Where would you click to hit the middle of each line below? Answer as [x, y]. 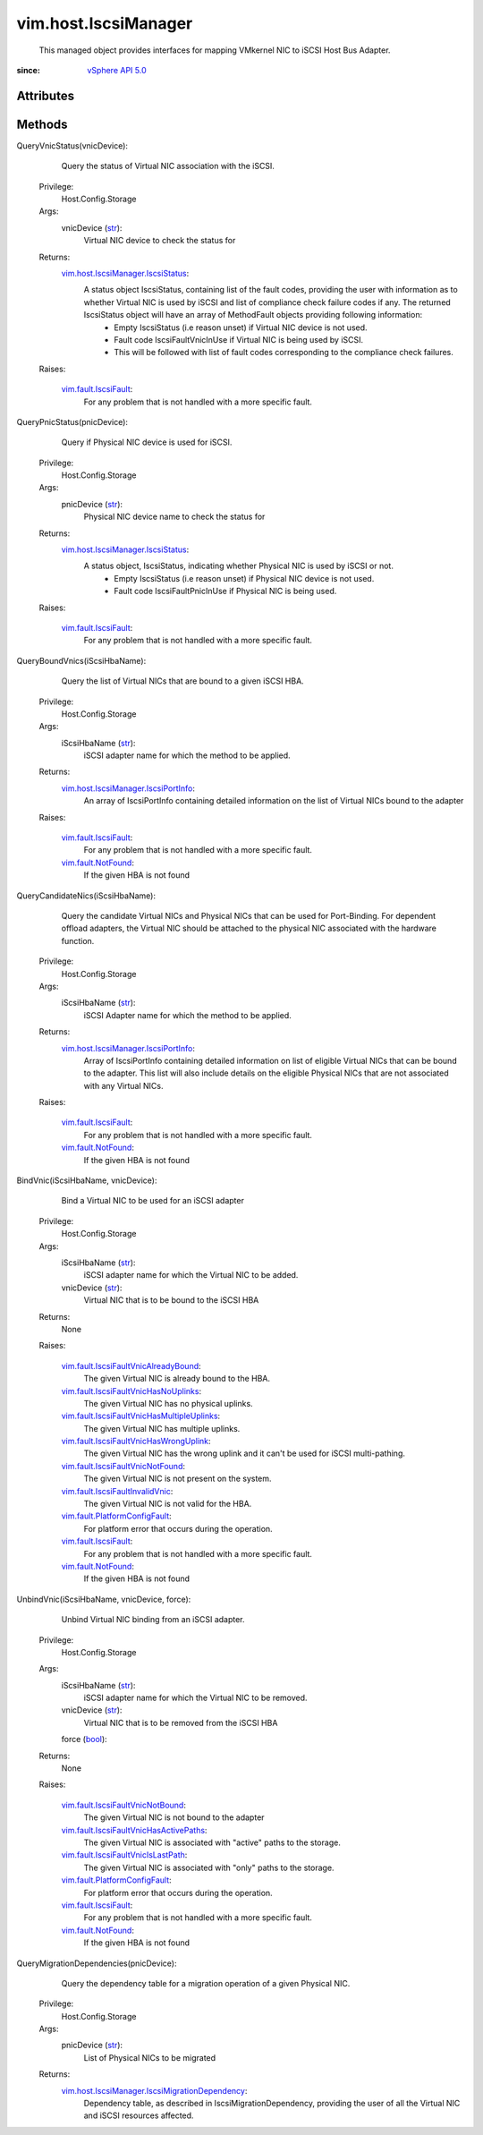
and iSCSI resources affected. [139, 2115]
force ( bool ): [84, 1739]
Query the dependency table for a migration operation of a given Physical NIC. [206, 1983]
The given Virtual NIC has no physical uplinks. [169, 1403]
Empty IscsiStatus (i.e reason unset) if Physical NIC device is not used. [244, 578]
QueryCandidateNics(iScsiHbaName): [86, 896]
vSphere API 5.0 [117, 70]
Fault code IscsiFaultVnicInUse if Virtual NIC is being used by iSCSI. [239, 339]
